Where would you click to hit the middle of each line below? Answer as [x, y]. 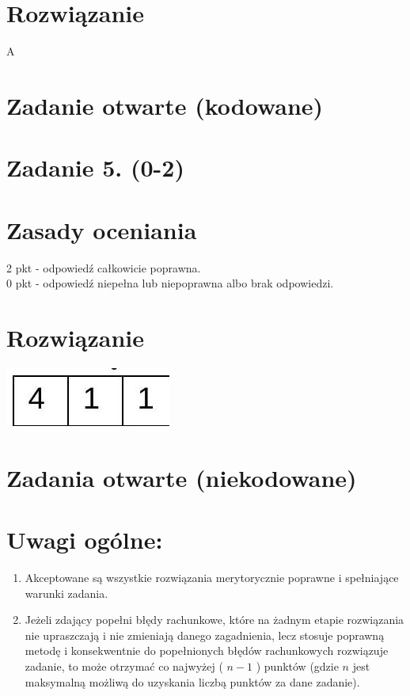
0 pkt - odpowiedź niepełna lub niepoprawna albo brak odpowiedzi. [170, 283]
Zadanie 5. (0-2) [95, 167]
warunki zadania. [66, 593]
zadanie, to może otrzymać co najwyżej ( [124, 666]
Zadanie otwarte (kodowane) [165, 105]
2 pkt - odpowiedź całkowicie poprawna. [104, 267]
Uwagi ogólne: [85, 540]
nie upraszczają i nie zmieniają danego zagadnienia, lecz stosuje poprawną [205, 635]
